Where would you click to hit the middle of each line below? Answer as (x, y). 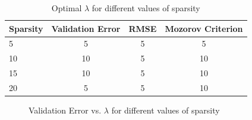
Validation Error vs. (65, 110)
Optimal (67, 8)
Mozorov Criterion (204, 28)
